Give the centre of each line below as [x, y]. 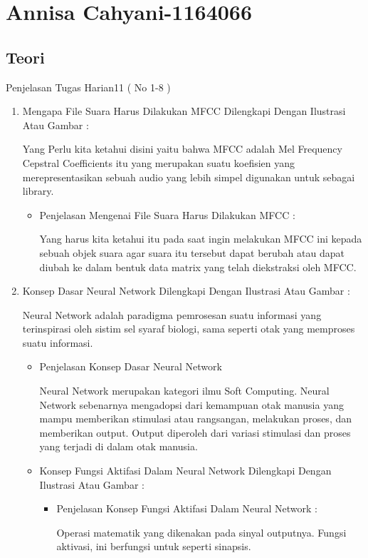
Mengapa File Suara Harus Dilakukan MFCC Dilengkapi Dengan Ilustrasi [184, 111]
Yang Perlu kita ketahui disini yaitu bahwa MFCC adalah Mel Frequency [182, 149]
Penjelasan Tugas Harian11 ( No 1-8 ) [88, 87]
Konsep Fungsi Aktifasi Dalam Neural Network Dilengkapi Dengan [185, 471]
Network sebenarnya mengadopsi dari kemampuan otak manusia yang [191, 404]
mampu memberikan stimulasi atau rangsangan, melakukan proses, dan [196, 418]
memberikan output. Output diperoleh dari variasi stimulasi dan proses [195, 432]
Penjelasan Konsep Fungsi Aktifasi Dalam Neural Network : [187, 508]
